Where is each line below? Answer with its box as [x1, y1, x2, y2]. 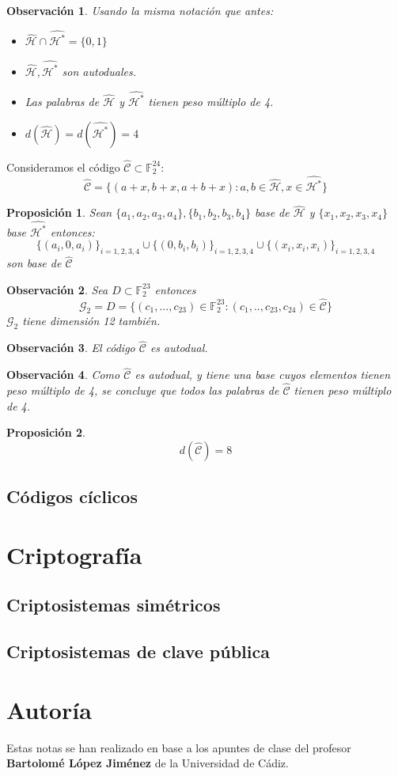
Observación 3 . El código [6, 339, 135, 356]
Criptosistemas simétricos [6, 592, 221, 617]
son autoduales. [62, 62, 136, 79]
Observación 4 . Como [6, 366, 120, 383]
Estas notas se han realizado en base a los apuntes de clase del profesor [6, 739, 351, 755]
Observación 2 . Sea [6, 281, 108, 297]
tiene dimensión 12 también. [22, 312, 161, 329]
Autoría [6, 693, 92, 725]
